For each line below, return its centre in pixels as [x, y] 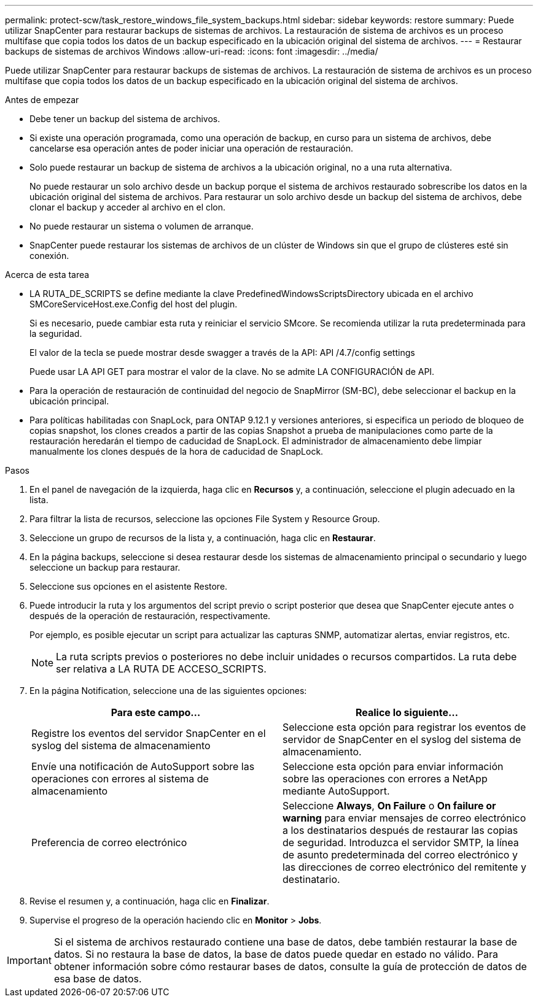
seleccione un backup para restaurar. [105, 567]
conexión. [49, 256]
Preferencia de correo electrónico [109, 842]
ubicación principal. [69, 401]
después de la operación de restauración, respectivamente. [150, 616]
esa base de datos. [98, 979]
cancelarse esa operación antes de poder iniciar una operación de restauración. [192, 148]
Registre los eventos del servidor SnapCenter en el [149, 733]
